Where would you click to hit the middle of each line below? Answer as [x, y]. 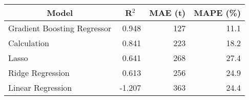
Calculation [29, 43]
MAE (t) [168, 13]
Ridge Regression [39, 73]
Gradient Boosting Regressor [60, 28]
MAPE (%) [217, 13]
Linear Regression [40, 87]
